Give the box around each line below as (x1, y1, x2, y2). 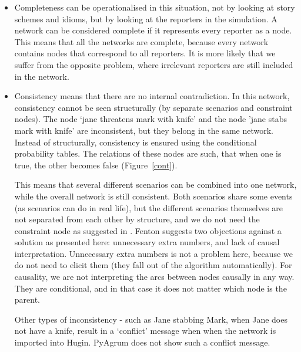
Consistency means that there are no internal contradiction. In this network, (14, 90, 290, 102)
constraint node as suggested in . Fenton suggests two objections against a (14, 224, 282, 236)
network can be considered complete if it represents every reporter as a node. (14, 24, 292, 36)
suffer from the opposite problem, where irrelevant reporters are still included (14, 58, 293, 70)
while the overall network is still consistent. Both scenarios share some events (14, 189, 293, 202)
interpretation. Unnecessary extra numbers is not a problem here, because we (14, 247, 293, 259)
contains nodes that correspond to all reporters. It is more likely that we (14, 47, 276, 59)
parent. (14, 293, 41, 306)
